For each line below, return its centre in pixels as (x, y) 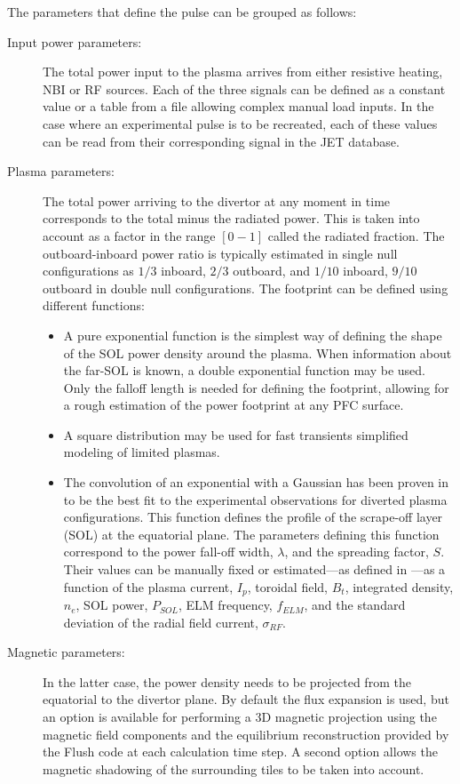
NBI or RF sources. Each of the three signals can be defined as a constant (244, 88)
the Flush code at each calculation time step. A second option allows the (240, 752)
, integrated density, (399, 586)
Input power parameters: (75, 41)
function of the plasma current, (148, 586)
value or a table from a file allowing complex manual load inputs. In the (238, 106)
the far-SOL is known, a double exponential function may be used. (244, 370)
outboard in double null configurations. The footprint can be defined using (246, 288)
